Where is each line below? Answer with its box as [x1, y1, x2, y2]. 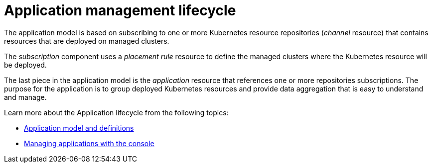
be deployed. [4, 60, 47, 69]
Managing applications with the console [24, 139, 154, 148]
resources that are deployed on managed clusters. [4, 36, 169, 45]
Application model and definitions [24, 123, 134, 132]
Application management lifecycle [4, 2, 236, 19]
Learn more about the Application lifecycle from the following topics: [4, 108, 229, 117]
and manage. [4, 92, 47, 101]
